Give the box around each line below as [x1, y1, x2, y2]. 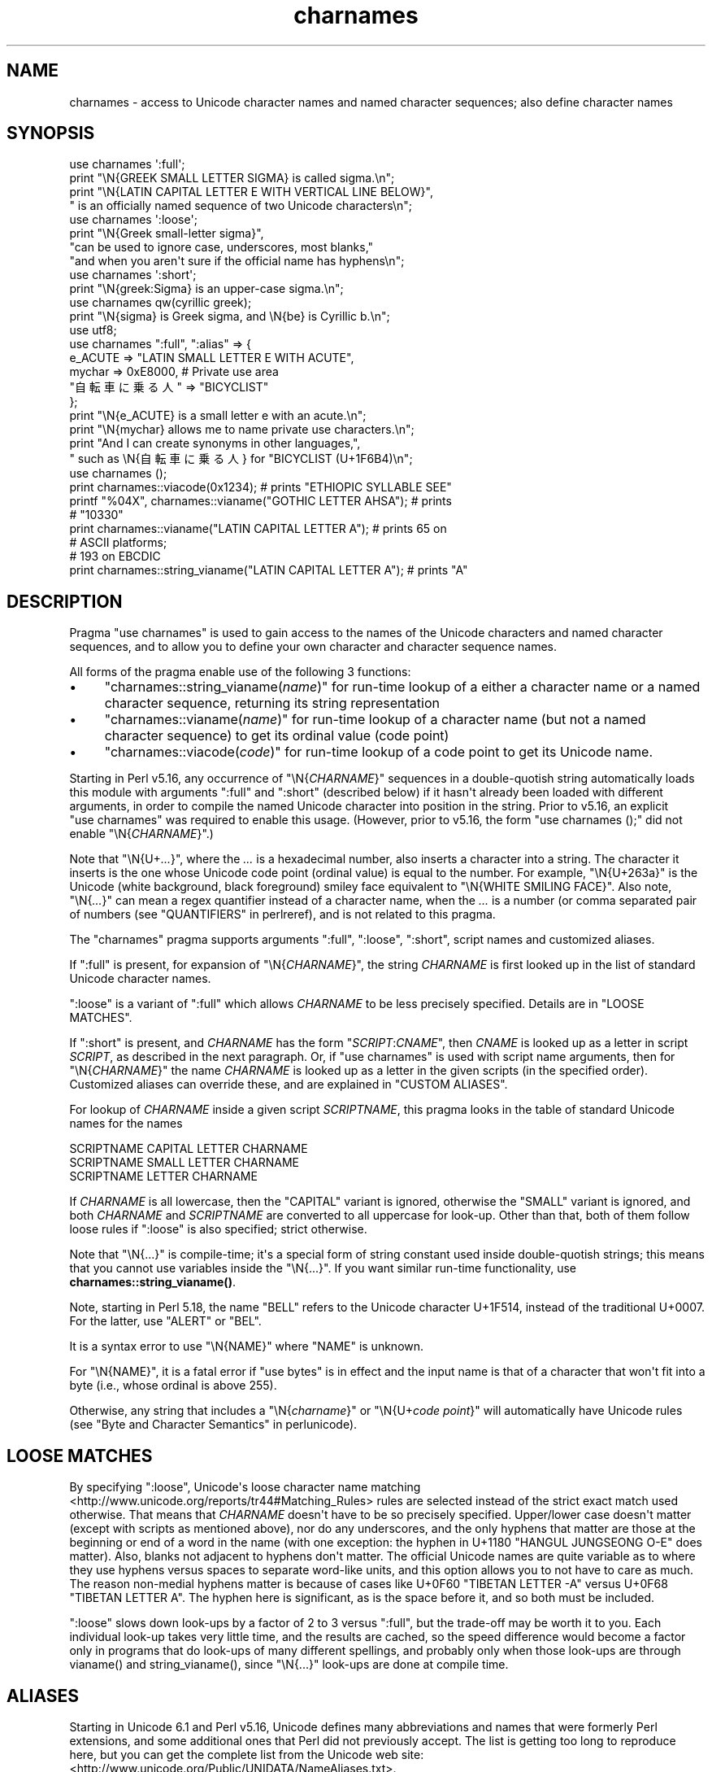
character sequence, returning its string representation [104, 695, 440, 712]
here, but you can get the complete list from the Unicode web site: [69, 1747, 424, 1761]
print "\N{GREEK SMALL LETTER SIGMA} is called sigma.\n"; [69, 171, 395, 185]
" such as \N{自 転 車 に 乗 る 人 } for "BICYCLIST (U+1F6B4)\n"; [69, 452, 413, 466]
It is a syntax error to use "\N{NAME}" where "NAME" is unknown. [69, 1339, 424, 1354]
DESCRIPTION [7, 591, 123, 612]
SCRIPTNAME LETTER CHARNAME [69, 1169, 258, 1184]
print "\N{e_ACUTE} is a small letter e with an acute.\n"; [69, 408, 367, 423]
